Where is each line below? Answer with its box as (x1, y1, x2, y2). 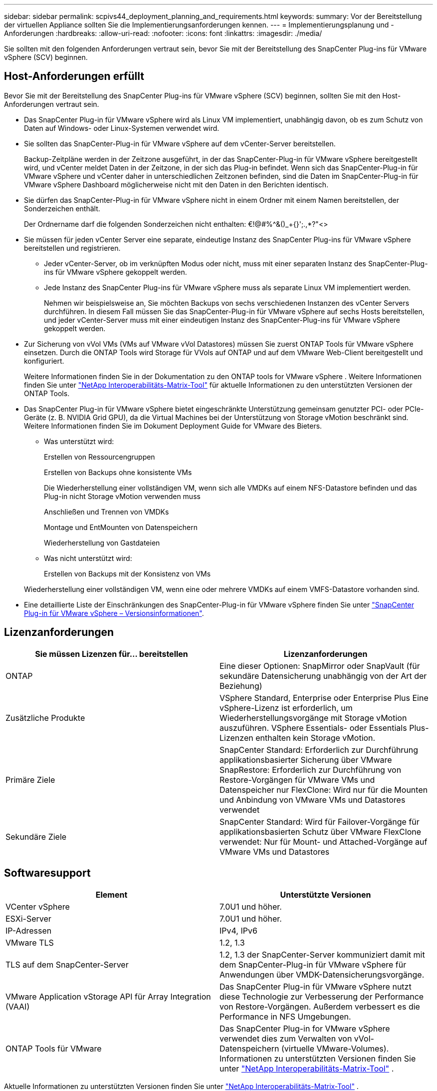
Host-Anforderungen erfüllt (4, 70, 144, 83)
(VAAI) (5, 1001, 30, 1012)
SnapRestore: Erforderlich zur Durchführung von (219, 764, 402, 775)
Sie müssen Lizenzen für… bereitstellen (35, 648, 188, 659)
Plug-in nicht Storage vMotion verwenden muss (44, 492, 201, 501)
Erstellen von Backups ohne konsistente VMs (44, 468, 192, 477)
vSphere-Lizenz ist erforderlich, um (219, 702, 353, 713)
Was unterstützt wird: (44, 437, 114, 446)
